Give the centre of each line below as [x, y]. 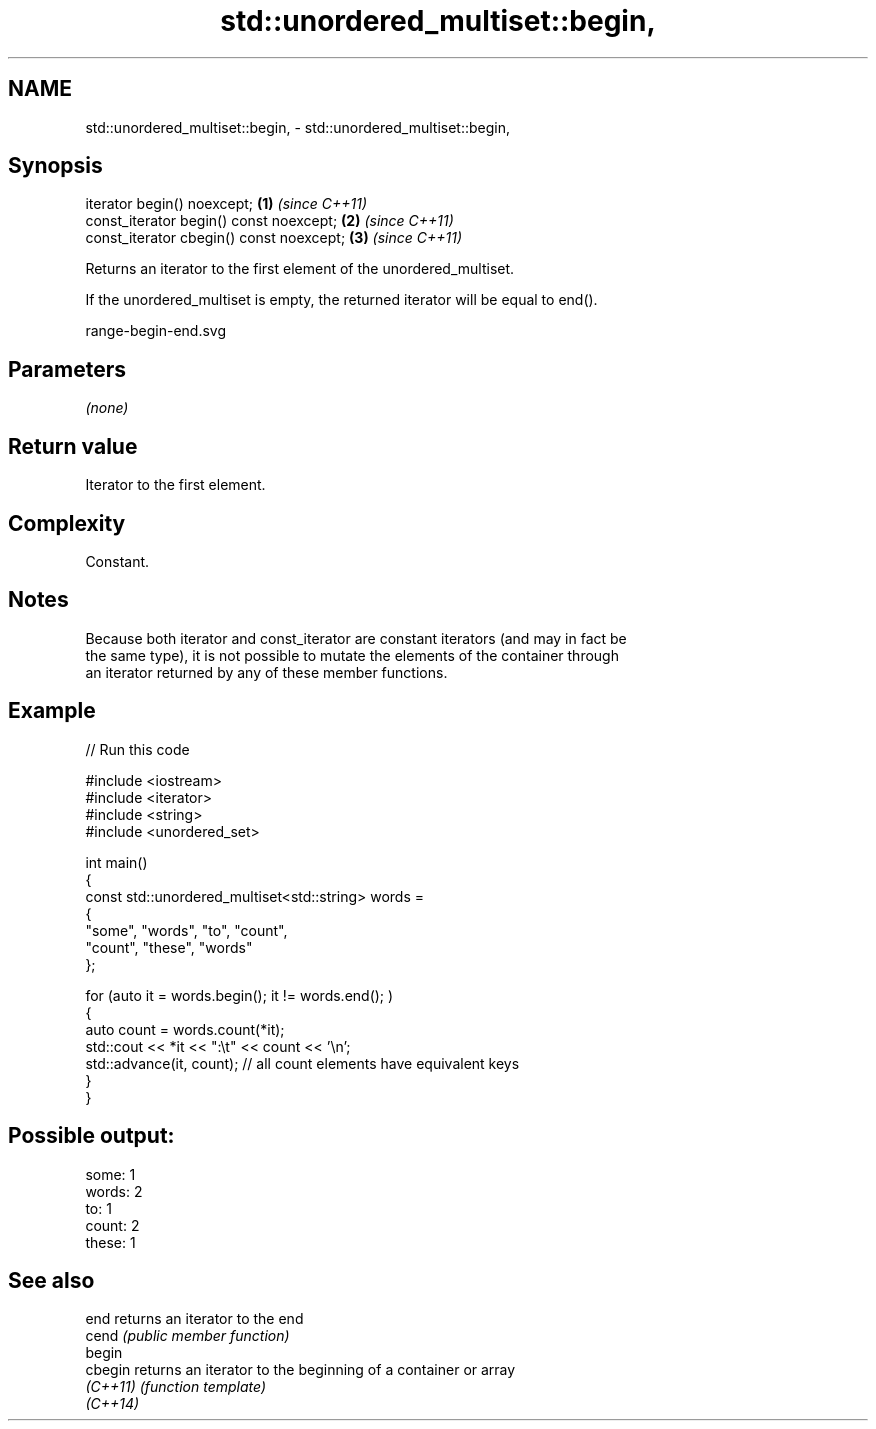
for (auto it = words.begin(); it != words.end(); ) [239, 995]
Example [52, 711]
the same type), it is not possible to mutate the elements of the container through [352, 655]
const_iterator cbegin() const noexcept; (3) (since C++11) [274, 238]
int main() [116, 862]
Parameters [67, 369]
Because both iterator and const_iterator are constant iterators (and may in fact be [356, 638]
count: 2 [112, 1225]
